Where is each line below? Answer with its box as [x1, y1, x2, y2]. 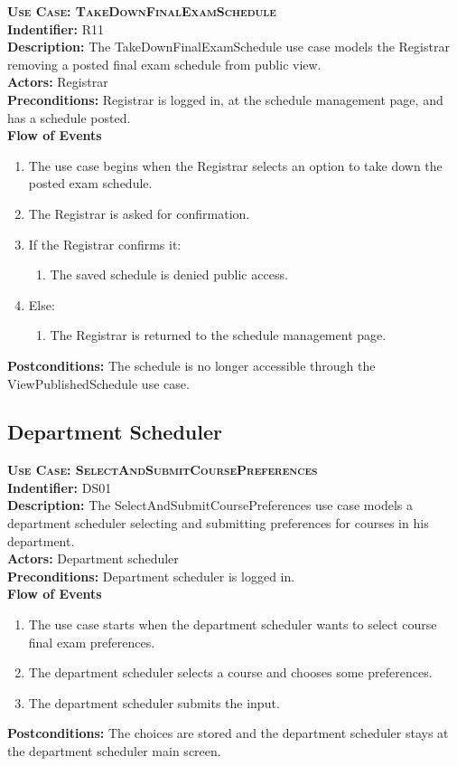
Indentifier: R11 [7, 19, 104, 38]
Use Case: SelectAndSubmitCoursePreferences [7, 460, 318, 479]
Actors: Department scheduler [7, 549, 179, 568]
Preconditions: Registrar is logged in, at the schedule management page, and [7, 90, 443, 109]
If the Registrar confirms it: [28, 234, 182, 253]
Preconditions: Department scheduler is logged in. [7, 566, 295, 585]
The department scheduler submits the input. [28, 693, 280, 712]
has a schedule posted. [7, 108, 131, 127]
